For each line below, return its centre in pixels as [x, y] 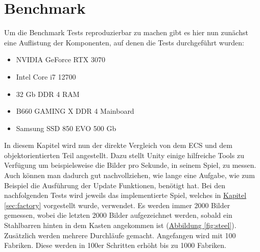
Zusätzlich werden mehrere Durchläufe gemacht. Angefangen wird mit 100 [120, 235]
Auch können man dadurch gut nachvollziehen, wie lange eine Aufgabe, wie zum [129, 175]
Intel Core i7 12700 [46, 76]
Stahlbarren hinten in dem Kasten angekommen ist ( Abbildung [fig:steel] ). [120, 225]
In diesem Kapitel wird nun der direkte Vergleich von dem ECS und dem [118, 145]
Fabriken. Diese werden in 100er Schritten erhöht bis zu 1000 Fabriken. [115, 245]
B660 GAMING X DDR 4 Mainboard [75, 111]
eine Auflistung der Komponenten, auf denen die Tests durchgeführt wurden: [124, 42]
